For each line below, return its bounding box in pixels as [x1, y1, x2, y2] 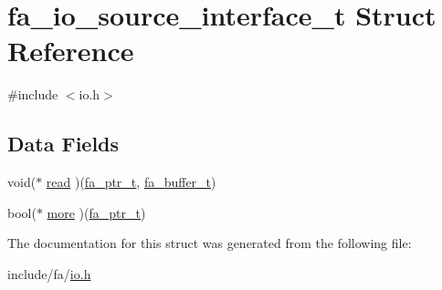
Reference [7, 32, 134, 69]
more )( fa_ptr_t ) [47, 202, 146, 222]
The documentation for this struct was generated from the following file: [7, 233, 412, 253]
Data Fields [7, 129, 120, 158]
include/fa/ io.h [7, 264, 91, 283]
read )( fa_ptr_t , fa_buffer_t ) [46, 172, 216, 192]
